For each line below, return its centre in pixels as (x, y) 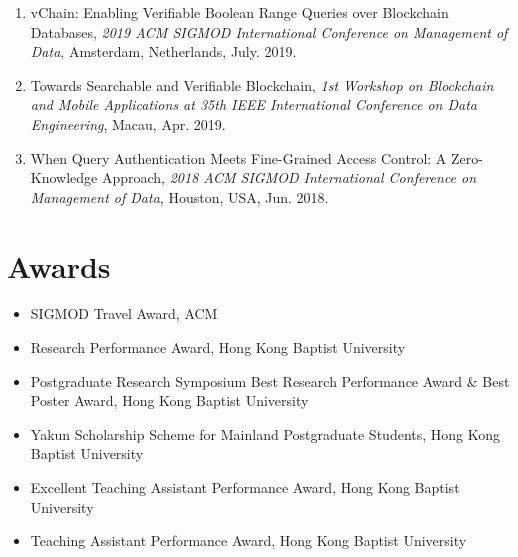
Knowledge (64, 177)
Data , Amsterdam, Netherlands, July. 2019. (163, 51)
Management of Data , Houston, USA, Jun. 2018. (179, 196)
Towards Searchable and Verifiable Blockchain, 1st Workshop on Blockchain (262, 84)
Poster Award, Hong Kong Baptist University (169, 400)
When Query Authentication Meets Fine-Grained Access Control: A (238, 157)
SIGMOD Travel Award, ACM (124, 313)
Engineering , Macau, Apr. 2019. (128, 123)
